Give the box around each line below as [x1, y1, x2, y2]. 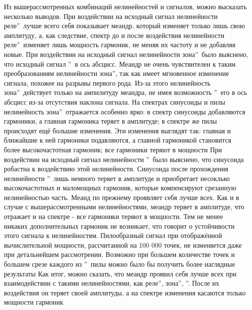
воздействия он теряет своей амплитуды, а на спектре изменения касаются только [4, 287, 246, 297]
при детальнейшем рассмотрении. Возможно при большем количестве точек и [4, 249, 235, 259]
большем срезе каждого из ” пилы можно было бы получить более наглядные [4, 259, 235, 269]
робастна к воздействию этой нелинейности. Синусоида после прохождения [4, 164, 229, 174]
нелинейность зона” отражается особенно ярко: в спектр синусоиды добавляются [4, 106, 246, 116]
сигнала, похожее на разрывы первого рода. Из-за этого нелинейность [4, 77, 211, 88]
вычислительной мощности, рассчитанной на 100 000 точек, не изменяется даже [4, 239, 242, 250]
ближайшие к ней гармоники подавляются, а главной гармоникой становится [4, 135, 232, 145]
